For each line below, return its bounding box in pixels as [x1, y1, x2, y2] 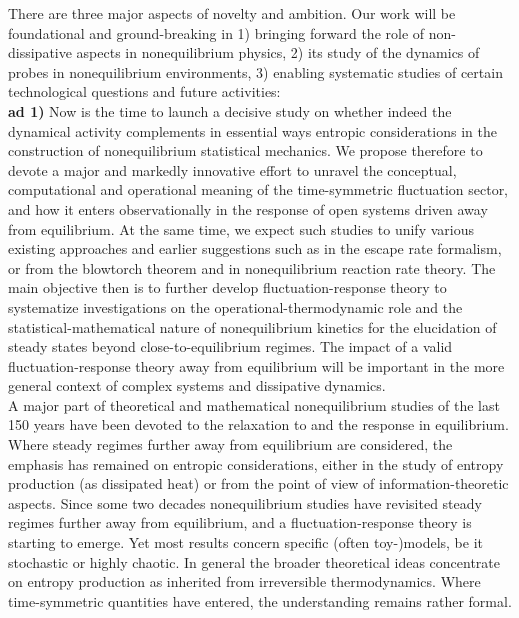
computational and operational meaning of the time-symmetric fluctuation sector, [8, 179, 509, 200]
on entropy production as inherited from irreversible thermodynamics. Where [8, 571, 481, 592]
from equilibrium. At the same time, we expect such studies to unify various [8, 218, 474, 239]
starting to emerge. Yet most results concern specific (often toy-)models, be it [8, 532, 484, 553]
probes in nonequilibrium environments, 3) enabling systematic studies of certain [8, 61, 503, 82]
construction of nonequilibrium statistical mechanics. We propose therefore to [8, 140, 483, 161]
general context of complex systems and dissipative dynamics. [8, 375, 386, 396]
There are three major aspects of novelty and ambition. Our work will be [8, 3, 456, 23]
